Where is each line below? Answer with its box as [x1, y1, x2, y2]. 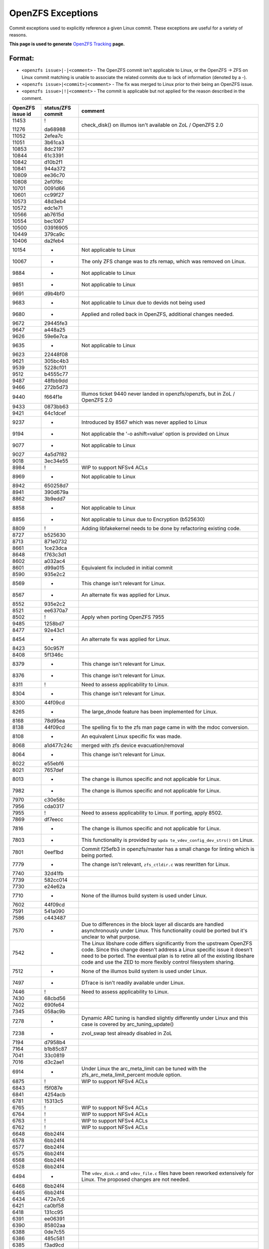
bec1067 [44, 218, 64, 225]
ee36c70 [44, 172, 65, 179]
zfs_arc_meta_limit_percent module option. [81, 1072, 182, 1079]
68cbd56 [44, 995, 66, 1002]
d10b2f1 [44, 159, 63, 166]
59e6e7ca [44, 333, 68, 340]
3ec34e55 [44, 458, 69, 465]
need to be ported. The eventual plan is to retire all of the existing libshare [81, 952, 255, 959]
